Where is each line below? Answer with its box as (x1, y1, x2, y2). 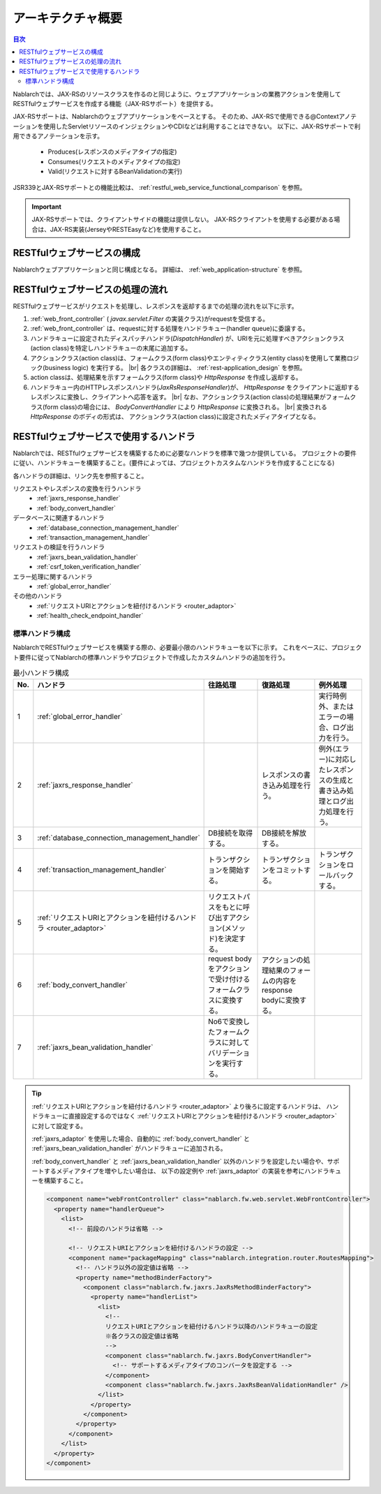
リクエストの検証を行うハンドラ (13, 543, 105, 552)
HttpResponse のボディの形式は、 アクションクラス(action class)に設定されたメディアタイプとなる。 (30, 412, 320, 420)
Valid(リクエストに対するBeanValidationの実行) (47, 168, 183, 176)
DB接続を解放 (262, 828, 307, 838)
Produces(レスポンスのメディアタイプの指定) (47, 147, 177, 156)
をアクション (208, 964, 251, 974)
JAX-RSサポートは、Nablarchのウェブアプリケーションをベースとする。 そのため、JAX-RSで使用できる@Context (13, 112, 339, 121)
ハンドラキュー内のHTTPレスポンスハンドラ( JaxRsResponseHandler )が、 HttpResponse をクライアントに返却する (30, 383, 359, 391)
